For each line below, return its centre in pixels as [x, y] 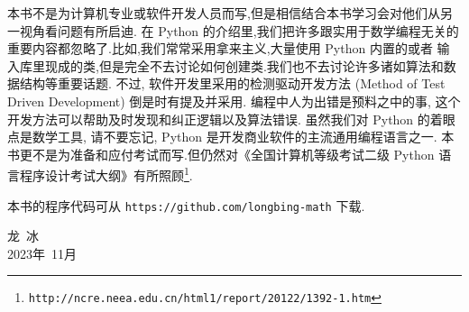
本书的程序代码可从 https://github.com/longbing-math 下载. [186, 205]
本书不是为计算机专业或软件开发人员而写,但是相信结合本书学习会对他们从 [224, 13]
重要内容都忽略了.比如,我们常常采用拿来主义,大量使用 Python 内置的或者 [220, 48]
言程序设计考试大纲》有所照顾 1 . [100, 174]
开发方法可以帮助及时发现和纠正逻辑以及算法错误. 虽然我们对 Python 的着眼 [231, 119]
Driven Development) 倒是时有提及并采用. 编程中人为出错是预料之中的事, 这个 [234, 101]
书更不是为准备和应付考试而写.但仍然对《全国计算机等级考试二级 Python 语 [230, 154]
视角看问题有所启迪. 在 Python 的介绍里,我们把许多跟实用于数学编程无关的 [239, 30]
